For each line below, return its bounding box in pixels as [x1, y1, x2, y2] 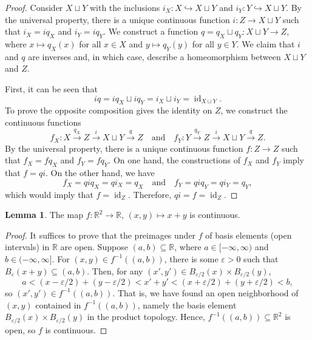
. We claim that [236, 37, 295, 50]
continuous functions [5, 115, 81, 128]
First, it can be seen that [5, 82, 98, 95]
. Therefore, [127, 188, 172, 200]
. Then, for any [87, 264, 143, 277]
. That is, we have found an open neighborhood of [112, 286, 299, 299]
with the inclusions [89, 1, 160, 13]
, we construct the [220, 104, 288, 117]
